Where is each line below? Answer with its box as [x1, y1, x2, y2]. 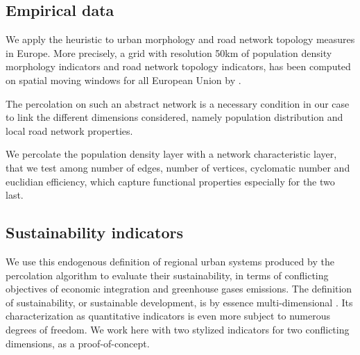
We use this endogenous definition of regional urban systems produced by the [6, 254, 334, 268]
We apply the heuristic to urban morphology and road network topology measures [6, 32, 355, 47]
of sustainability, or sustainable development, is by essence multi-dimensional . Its [6, 295, 353, 309]
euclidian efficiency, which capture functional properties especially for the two [6, 174, 335, 188]
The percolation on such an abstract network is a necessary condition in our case [6, 96, 350, 110]
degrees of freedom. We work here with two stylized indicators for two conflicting [6, 322, 350, 336]
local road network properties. [6, 123, 133, 138]
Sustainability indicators [6, 222, 184, 243]
